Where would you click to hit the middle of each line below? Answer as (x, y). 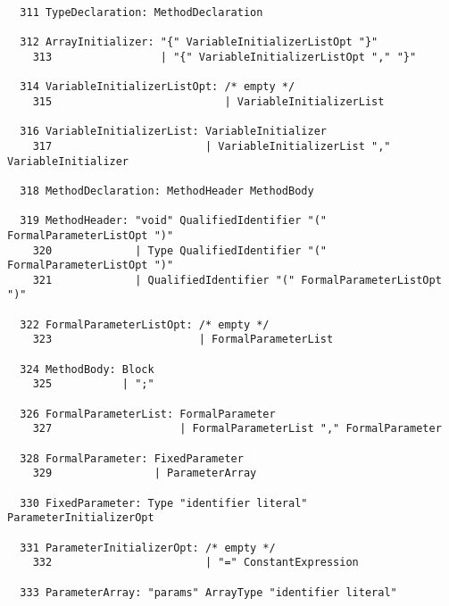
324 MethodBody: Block (87, 369)
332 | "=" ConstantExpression (195, 563)
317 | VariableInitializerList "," (212, 146)
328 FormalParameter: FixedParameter (132, 458)
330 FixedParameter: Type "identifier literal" (164, 503)
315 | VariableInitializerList (208, 101)
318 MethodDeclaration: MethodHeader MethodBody (167, 191)
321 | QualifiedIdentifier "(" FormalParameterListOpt (237, 280)
